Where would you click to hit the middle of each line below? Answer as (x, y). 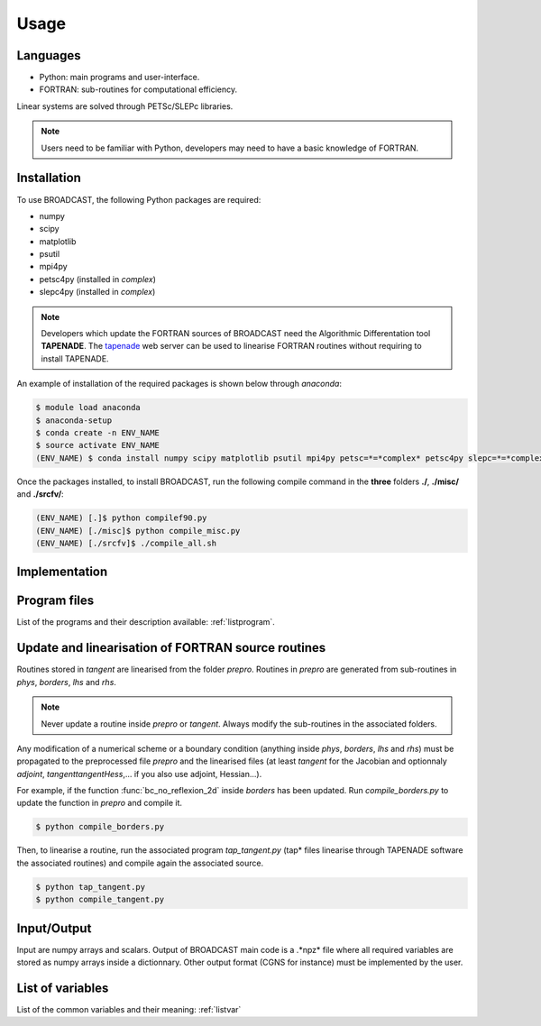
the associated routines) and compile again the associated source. (140, 863)
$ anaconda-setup (74, 420)
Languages (49, 55)
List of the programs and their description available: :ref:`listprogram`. (146, 622)
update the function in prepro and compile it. (100, 803)
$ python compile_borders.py (100, 827)
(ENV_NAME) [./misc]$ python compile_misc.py (138, 531)
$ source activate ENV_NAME (97, 445)
